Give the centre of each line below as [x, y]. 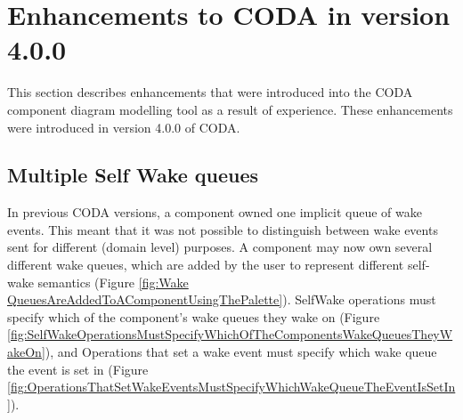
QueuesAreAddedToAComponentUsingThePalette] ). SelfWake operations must [222, 299]
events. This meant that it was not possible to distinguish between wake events [223, 229]
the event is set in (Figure [78, 369]
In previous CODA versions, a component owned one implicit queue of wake [215, 212]
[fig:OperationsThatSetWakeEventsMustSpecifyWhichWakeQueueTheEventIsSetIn [231, 387]
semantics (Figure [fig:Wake [113, 282]
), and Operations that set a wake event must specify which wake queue [241, 352]
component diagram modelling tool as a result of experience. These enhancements [230, 109]
